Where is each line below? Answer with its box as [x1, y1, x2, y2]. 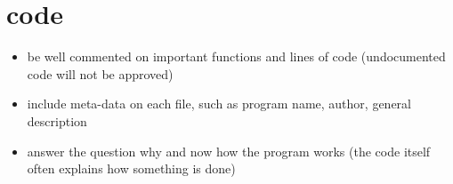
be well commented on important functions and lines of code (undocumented [27, 47, 446, 66]
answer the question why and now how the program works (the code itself [27, 141, 431, 160]
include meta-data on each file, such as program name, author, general [27, 94, 411, 113]
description [27, 111, 87, 130]
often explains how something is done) [27, 159, 236, 178]
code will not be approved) [27, 64, 174, 83]
